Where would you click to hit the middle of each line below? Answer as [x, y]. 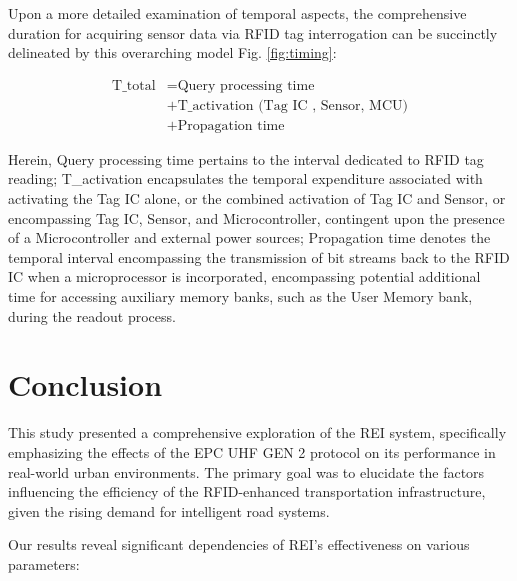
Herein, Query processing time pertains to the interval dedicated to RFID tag [246, 158]
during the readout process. [92, 315]
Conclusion [85, 384]
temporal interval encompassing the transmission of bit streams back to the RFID [259, 256]
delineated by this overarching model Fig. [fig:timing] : [172, 52]
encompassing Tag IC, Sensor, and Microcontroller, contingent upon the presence [256, 217]
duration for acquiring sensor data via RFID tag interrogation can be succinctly [253, 32]
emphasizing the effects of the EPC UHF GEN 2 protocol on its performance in [252, 451]
